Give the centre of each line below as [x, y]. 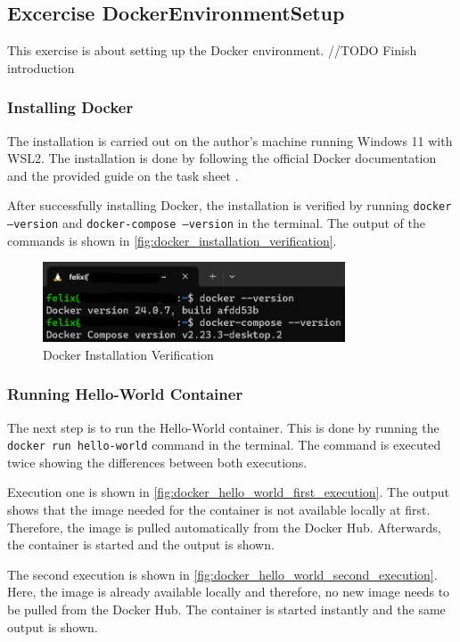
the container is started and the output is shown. [141, 544]
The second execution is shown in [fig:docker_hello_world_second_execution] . [222, 574]
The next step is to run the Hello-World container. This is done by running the [223, 427]
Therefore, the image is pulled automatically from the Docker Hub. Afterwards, [224, 527]
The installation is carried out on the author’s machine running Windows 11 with [230, 140]
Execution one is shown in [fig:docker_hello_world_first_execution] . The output [229, 492]
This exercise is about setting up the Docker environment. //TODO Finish [212, 50]
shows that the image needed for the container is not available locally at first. [219, 510]
